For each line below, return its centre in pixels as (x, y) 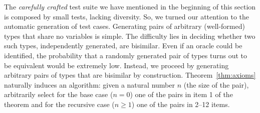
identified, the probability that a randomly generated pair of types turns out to (125, 55)
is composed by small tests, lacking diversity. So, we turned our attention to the (127, 16)
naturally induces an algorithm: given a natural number (89, 84)
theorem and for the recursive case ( (59, 104)
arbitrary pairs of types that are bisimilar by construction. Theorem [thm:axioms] (130, 75)
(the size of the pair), (216, 84)
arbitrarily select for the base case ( (59, 94)
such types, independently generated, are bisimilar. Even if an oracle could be (123, 46)
